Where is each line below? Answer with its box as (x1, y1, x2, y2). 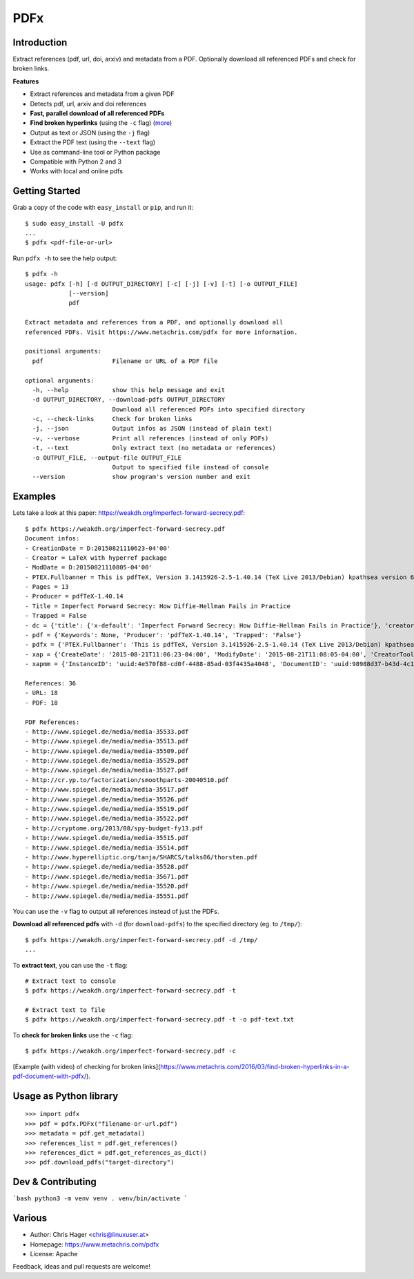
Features (12, 77, 39, 86)
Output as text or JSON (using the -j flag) (30, 128, 150, 137)
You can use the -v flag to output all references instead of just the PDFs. (12, 907, 219, 915)
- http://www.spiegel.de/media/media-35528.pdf (25, 863, 189, 871)
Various (12, 1212, 48, 1224)
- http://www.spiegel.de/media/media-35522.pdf (25, 814, 189, 823)
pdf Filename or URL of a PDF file (32, 357, 218, 365)
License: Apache (30, 1249, 78, 1258)
